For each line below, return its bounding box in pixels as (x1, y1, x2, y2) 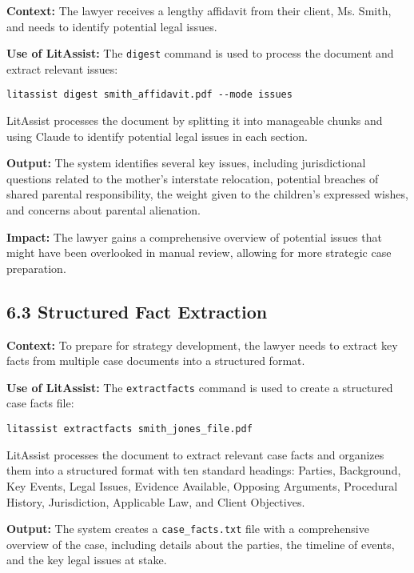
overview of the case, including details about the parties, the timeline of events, (6, 535, 395, 552)
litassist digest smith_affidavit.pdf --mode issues (6, 89, 293, 101)
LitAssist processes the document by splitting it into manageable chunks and (6, 112, 383, 129)
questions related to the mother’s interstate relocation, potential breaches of (6, 170, 379, 186)
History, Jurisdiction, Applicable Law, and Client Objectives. (6, 493, 305, 510)
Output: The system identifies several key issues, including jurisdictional (6, 154, 366, 171)
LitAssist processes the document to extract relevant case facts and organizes (6, 446, 384, 463)
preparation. (6, 259, 66, 276)
